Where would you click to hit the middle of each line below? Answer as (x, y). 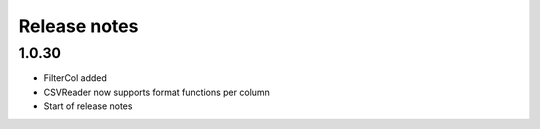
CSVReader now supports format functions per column (156, 92)
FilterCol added (75, 78)
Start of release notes (88, 106)
